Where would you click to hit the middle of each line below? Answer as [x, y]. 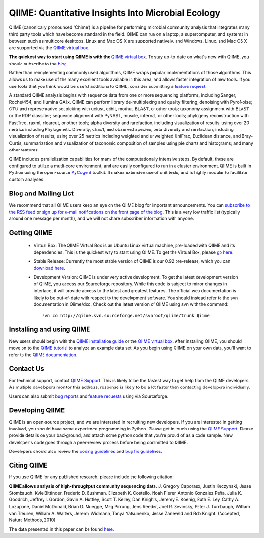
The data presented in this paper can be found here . [62, 529]
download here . [49, 268]
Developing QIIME [37, 410]
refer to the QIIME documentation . [43, 355]
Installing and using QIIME [50, 330]
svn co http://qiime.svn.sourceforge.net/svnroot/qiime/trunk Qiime [126, 316]
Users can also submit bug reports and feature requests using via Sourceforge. [89, 396]
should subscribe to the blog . [39, 64]
